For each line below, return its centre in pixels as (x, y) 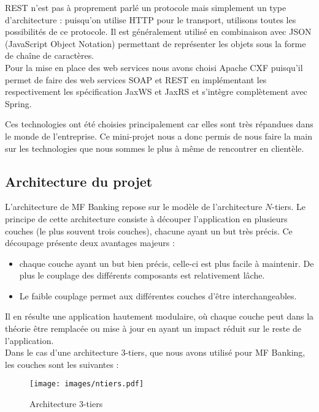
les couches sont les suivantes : (62, 364)
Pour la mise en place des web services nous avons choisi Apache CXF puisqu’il (154, 67)
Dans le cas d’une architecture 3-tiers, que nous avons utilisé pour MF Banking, (155, 352)
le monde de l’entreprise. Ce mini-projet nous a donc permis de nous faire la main (159, 136)
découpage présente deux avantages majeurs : (90, 243)
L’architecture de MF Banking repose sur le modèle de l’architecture (134, 207)
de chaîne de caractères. (50, 55)
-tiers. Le (289, 207)
